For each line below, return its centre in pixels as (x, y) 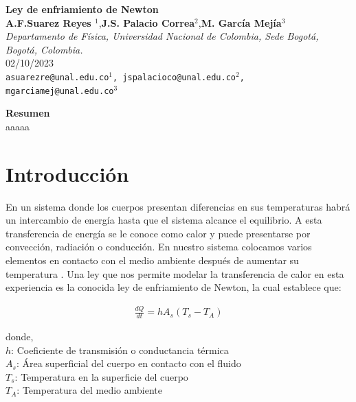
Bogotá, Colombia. (44, 49)
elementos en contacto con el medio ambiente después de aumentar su (152, 260)
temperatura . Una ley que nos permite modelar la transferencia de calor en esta (175, 273)
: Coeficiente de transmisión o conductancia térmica (120, 350)
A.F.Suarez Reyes (48, 22)
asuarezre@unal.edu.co (57, 77)
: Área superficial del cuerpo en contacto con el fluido (129, 363)
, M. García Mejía (240, 22)
